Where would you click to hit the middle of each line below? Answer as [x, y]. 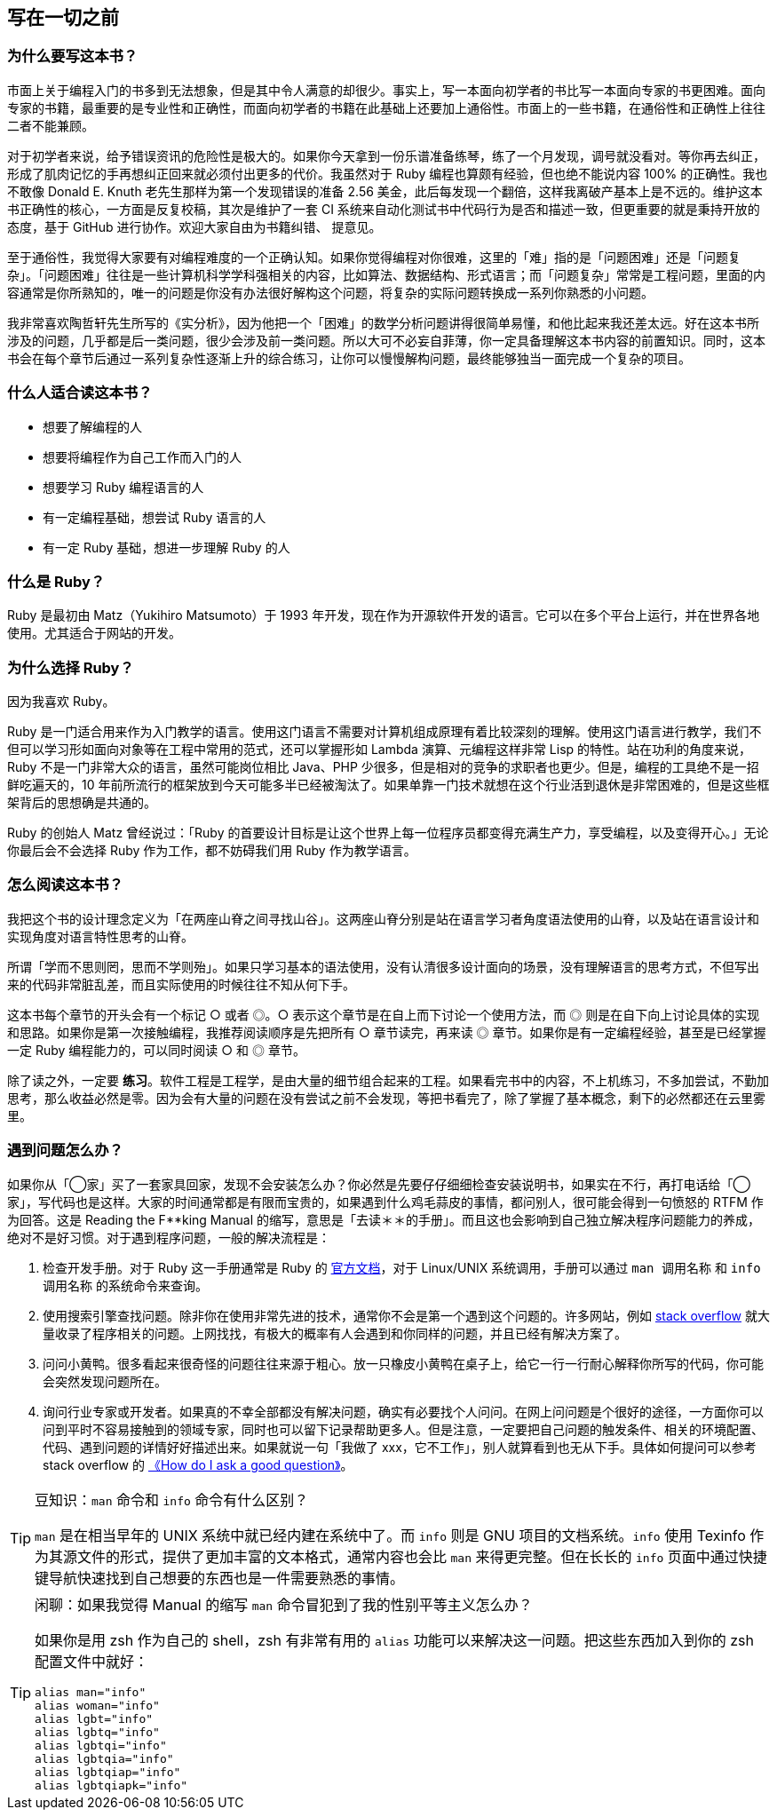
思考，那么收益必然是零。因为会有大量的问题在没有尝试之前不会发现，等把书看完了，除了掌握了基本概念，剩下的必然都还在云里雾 [386, 1098]
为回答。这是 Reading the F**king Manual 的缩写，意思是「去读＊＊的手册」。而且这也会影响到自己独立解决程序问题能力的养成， [384, 1219]
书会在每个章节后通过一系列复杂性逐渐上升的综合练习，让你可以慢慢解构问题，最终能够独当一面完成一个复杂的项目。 [349, 358]
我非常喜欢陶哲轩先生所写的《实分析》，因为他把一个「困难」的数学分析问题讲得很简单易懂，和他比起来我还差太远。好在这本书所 [383, 322]
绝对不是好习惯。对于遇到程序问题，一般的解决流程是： [169, 1237]
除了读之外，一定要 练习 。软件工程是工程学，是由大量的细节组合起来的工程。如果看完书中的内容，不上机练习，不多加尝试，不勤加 [388, 1080]
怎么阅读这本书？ [65, 885]
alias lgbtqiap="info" [108, 1772]
